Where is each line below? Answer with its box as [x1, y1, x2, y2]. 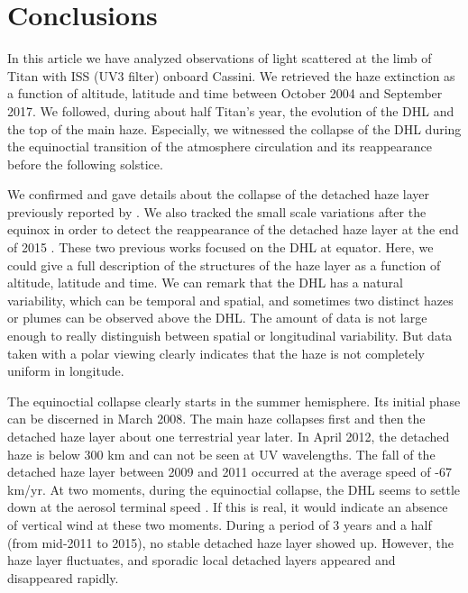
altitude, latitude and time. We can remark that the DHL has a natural [7, 273, 403, 292]
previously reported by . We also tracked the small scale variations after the [7, 202, 427, 221]
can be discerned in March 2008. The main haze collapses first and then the [7, 409, 426, 428]
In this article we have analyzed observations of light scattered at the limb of [7, 49, 432, 68]
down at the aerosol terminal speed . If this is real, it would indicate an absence [7, 497, 448, 516]
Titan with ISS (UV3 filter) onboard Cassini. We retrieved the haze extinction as [7, 66, 455, 85]
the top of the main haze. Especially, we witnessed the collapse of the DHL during [7, 119, 462, 138]
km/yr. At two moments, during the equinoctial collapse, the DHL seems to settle [7, 479, 461, 498]
